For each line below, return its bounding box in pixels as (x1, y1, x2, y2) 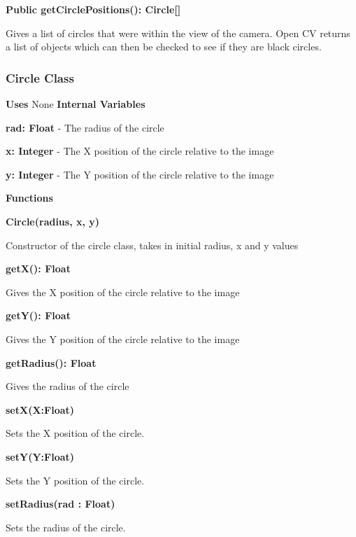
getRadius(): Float (6, 355, 97, 370)
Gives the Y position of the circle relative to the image (6, 331, 240, 346)
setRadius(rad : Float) (6, 496, 115, 511)
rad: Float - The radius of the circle (6, 120, 164, 134)
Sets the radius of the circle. (6, 519, 126, 534)
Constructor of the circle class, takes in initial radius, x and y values (6, 237, 299, 252)
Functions (6, 190, 53, 205)
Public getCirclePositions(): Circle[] (6, 2, 181, 16)
